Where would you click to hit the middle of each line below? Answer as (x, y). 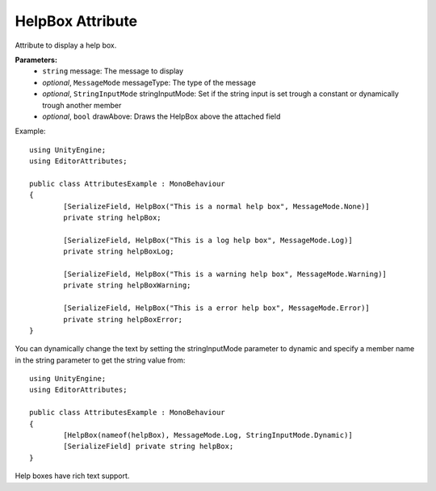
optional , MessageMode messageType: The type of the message (149, 82)
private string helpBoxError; (123, 319)
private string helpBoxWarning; (127, 285)
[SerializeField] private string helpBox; (149, 447)
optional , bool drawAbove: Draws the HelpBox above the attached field (161, 116)
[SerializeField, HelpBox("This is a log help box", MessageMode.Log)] (208, 240)
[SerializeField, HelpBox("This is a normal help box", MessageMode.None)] (217, 206)
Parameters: (36, 60)
